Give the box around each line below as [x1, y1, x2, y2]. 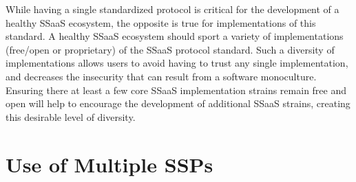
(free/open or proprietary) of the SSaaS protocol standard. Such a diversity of [6, 42, 335, 56]
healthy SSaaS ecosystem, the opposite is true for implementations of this [6, 15, 316, 30]
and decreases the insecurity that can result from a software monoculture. [6, 69, 317, 83]
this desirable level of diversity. [6, 109, 136, 124]
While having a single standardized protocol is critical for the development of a [6, 2, 339, 16]
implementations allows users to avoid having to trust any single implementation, [6, 56, 348, 70]
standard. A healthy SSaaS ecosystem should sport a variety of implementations [6, 29, 344, 43]
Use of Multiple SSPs [6, 150, 213, 178]
